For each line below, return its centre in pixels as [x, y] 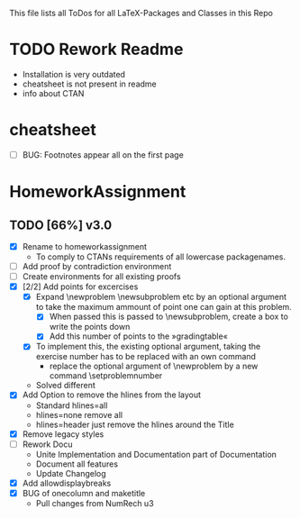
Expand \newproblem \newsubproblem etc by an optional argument [161, 297]
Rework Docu [47, 444]
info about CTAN [53, 93]
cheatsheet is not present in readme [89, 84]
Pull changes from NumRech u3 [95, 503]
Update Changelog [71, 473]
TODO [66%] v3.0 [61, 225]
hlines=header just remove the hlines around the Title [135, 424]
